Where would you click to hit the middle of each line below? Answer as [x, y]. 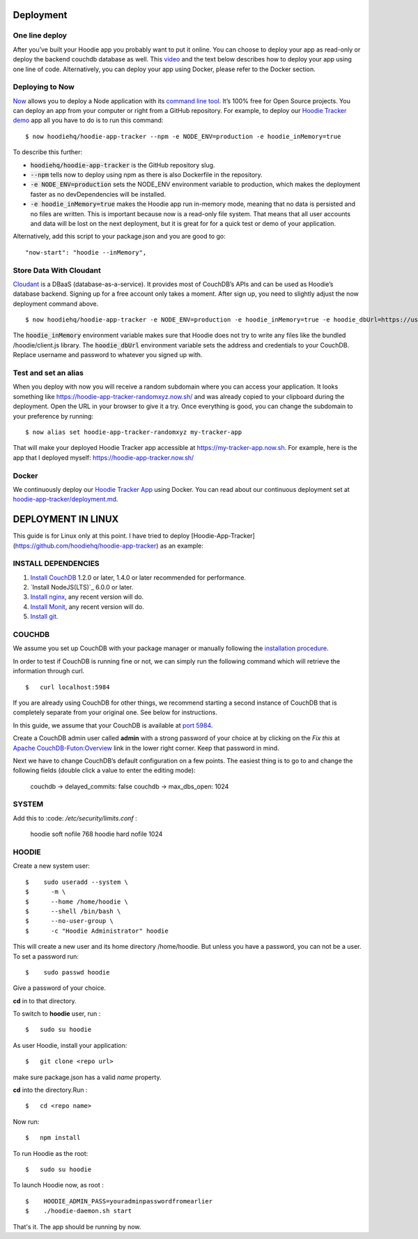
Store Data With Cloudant [57, 270]
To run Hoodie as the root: [51, 1153]
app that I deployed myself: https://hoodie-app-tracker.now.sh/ [103, 458]
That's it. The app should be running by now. [77, 1226]
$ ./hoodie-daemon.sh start [79, 1211]
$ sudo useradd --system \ [77, 882]
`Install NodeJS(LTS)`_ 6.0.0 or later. [82, 587]
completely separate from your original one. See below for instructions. [115, 712]
